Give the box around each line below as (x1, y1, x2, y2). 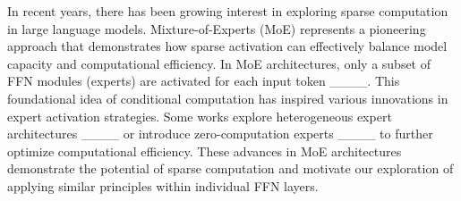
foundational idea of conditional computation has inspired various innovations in (7, 88, 448, 107)
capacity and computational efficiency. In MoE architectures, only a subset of (7, 54, 431, 72)
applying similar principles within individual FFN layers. (7, 176, 319, 195)
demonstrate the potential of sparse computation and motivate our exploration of (7, 159, 454, 178)
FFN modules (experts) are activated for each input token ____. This (7, 71, 400, 90)
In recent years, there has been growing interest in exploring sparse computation (7, 2, 448, 20)
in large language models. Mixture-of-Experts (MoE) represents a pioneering (7, 19, 426, 38)
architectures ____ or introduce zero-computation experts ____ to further (7, 124, 433, 143)
